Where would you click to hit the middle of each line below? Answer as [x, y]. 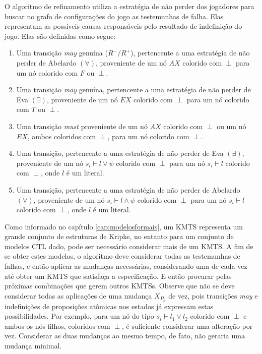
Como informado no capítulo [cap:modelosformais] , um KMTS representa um [124, 226]
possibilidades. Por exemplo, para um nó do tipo [79, 316]
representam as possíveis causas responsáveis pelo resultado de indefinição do [123, 26]
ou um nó [232, 126]
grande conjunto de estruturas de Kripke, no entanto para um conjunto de [119, 236]
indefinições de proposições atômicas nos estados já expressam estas [109, 306]
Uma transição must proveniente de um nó [82, 126]
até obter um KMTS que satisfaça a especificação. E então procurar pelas [118, 276]
